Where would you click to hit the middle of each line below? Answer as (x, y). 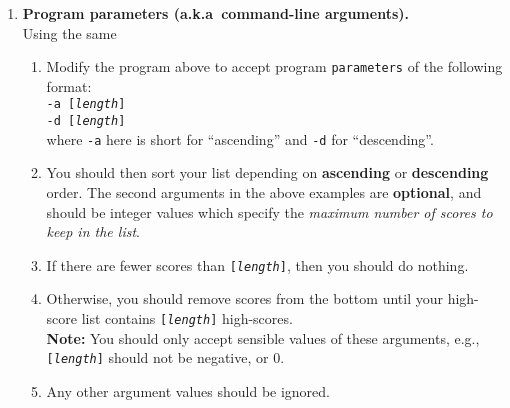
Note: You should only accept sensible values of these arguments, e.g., (263, 337)
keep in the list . (93, 231)
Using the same (69, 32)
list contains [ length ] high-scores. (187, 318)
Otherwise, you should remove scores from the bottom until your (244, 298)
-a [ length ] (86, 104)
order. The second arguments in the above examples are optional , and (264, 192)
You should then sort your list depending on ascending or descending (267, 172)
